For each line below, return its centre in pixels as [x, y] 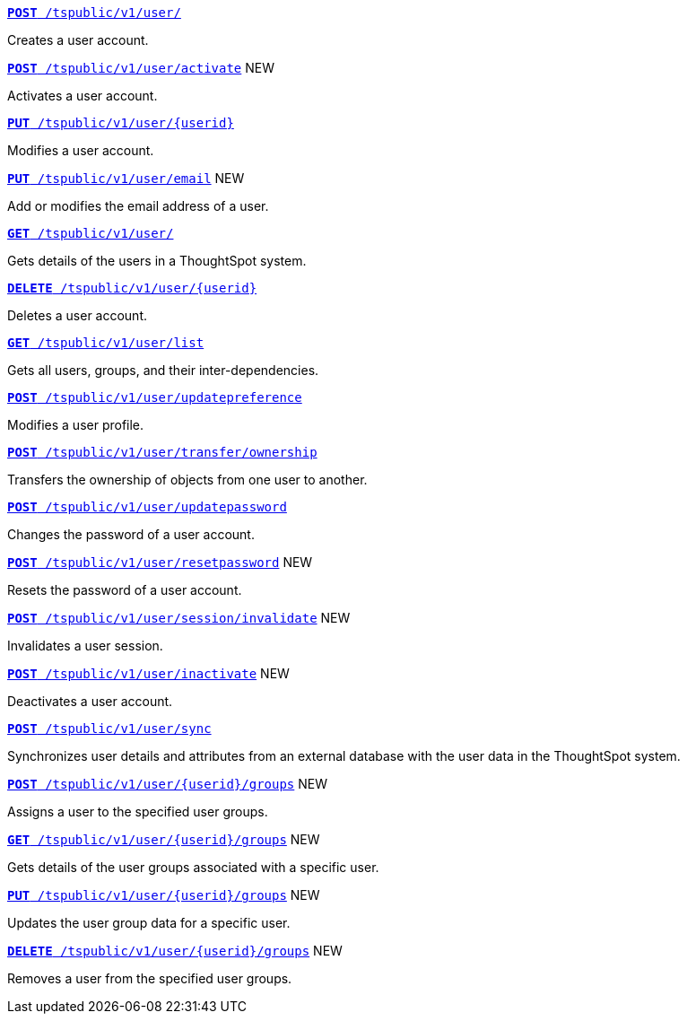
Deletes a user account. [78, 315]
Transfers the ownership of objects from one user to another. [187, 480]
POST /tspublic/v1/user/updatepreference [155, 397]
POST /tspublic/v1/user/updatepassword [147, 507]
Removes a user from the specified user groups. [150, 978]
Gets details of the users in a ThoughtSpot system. [157, 261]
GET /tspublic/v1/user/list [106, 343]
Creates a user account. [78, 40]
